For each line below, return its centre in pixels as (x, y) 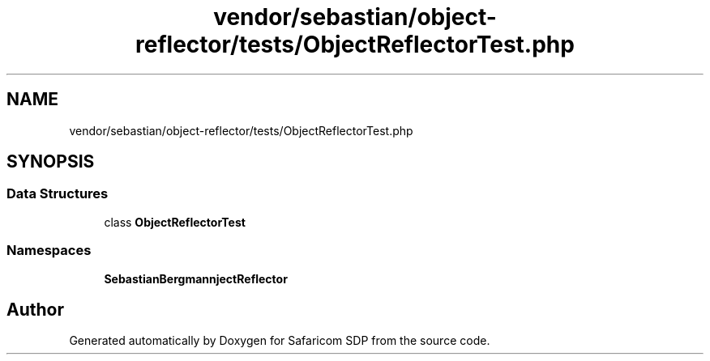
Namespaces (49, 251)
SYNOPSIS (51, 162)
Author (35, 309)
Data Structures (58, 194)
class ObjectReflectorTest (175, 222)
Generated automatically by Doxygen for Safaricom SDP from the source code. (280, 341)
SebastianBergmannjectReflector (196, 278)
